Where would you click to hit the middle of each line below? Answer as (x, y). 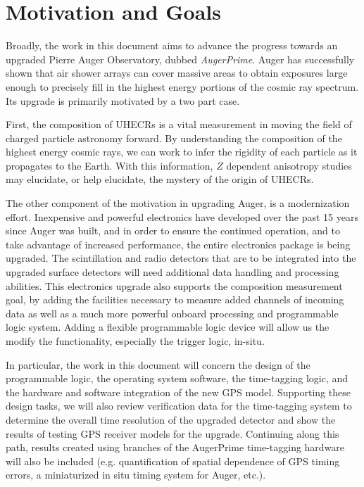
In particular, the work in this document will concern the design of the (158, 364)
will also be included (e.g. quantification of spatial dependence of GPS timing (173, 461)
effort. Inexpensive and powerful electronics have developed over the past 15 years (182, 216)
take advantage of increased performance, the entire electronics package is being (178, 244)
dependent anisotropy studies (289, 165)
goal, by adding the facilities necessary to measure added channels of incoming (175, 299)
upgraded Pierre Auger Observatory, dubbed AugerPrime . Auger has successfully (180, 59)
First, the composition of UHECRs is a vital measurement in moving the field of (179, 124)
